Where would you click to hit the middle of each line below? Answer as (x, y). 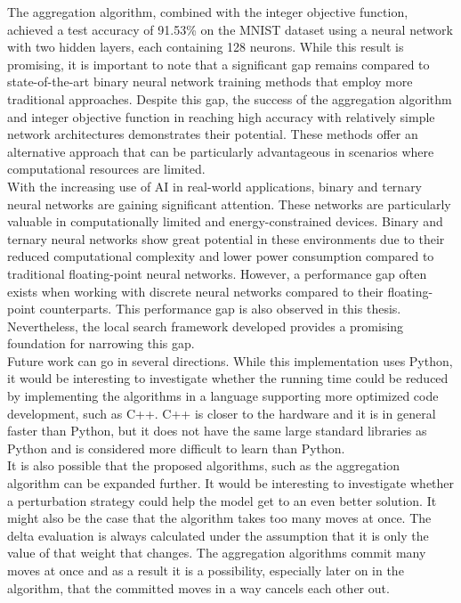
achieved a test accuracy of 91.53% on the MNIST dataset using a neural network (230, 29)
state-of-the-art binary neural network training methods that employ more (210, 81)
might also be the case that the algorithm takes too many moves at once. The (219, 518)
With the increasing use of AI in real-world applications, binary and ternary (215, 186)
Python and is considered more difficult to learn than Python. (176, 448)
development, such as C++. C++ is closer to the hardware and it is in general (222, 413)
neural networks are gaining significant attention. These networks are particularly (229, 204)
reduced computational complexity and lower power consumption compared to (221, 256)
